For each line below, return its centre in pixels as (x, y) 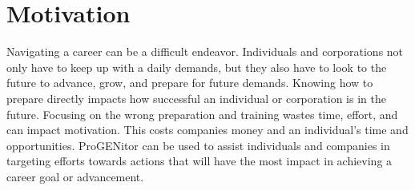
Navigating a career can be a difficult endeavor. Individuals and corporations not (205, 51)
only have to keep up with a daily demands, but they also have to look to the (197, 67)
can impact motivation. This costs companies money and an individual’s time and (207, 130)
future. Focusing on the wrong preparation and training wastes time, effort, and (202, 114)
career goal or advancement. (75, 176)
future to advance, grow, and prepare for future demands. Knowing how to (190, 83)
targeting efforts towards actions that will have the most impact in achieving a (199, 161)
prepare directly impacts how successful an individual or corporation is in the (196, 98)
